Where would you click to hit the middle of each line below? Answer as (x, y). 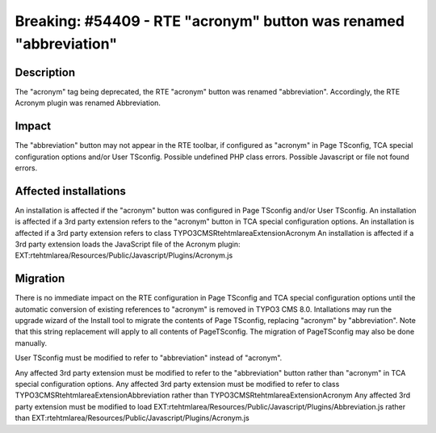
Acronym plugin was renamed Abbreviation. (88, 103)
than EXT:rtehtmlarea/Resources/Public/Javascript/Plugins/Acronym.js (132, 418)
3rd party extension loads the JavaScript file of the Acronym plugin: (128, 244)
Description (45, 72)
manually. (31, 343)
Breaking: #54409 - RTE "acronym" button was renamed (210, 21)
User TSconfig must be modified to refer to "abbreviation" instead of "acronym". (149, 358)
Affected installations (71, 191)
